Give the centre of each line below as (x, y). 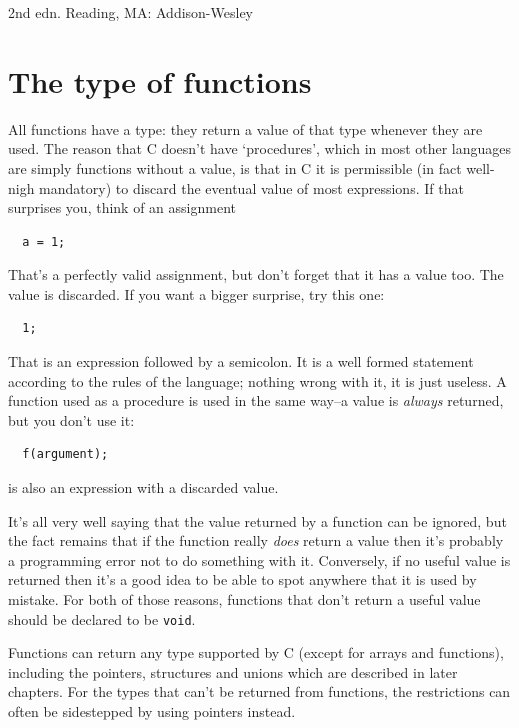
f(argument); (65, 454)
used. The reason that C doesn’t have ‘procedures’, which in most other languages (260, 148)
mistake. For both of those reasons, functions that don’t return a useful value (244, 599)
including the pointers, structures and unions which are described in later (233, 671)
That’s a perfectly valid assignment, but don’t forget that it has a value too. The (256, 274)
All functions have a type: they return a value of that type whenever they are (245, 128)
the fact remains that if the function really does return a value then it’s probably (256, 540)
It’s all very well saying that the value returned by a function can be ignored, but (257, 520)
